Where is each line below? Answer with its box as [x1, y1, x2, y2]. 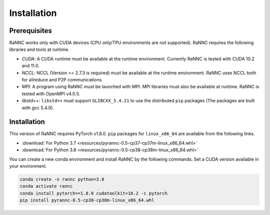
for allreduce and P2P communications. [21, 77, 103, 83]
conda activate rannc [19, 184, 73, 189]
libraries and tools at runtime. [9, 46, 69, 52]
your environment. [9, 163, 47, 169]
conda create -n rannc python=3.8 [19, 177, 104, 182]
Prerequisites [9, 26, 52, 35]
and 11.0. [21, 63, 40, 69]
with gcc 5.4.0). [21, 105, 54, 111]
